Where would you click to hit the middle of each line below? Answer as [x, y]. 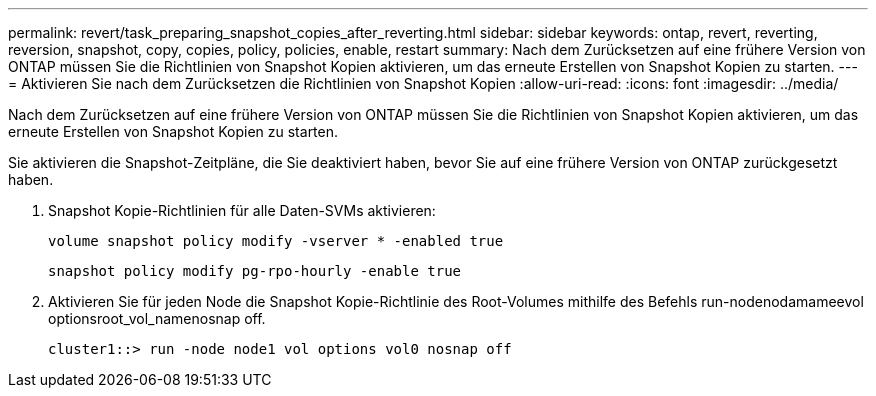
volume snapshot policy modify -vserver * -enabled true [276, 241]
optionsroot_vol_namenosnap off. [157, 318]
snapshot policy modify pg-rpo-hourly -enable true [255, 271]
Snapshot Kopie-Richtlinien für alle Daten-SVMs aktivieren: [242, 210]
